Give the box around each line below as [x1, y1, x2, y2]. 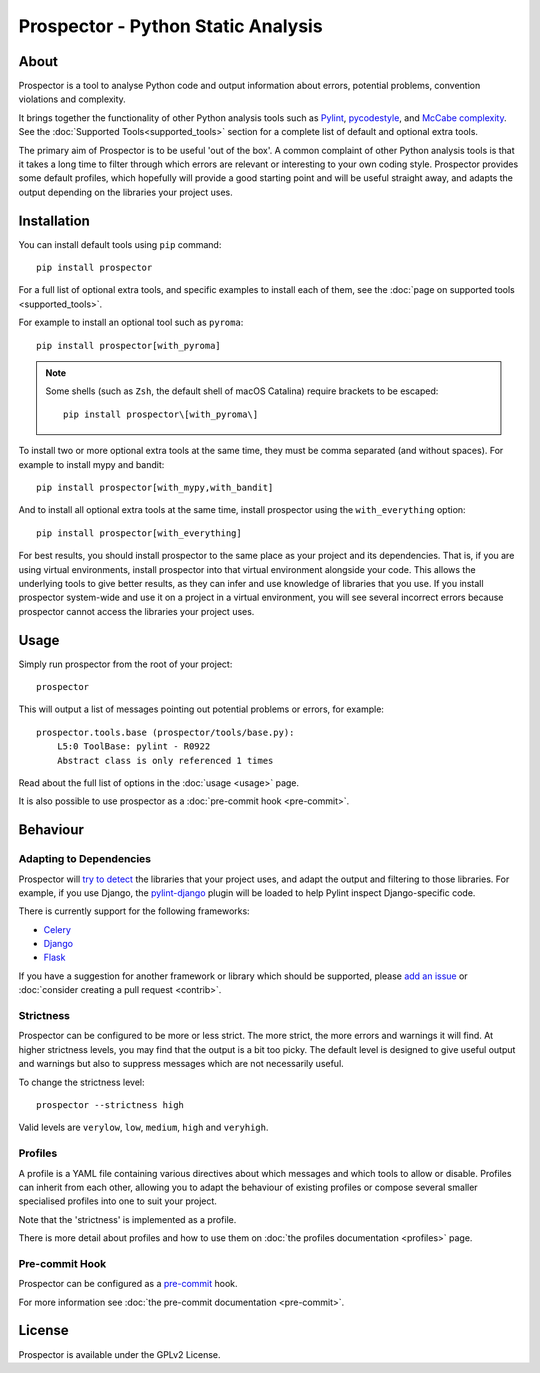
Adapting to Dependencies [18, 852, 152, 866]
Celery [43, 923, 72, 935]
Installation [18, 212, 90, 229]
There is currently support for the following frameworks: [18, 905, 250, 917]
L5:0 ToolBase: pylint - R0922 [56, 741, 211, 752]
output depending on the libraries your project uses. [18, 186, 234, 198]
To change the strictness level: [18, 1076, 145, 1088]
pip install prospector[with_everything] [36, 527, 242, 539]
